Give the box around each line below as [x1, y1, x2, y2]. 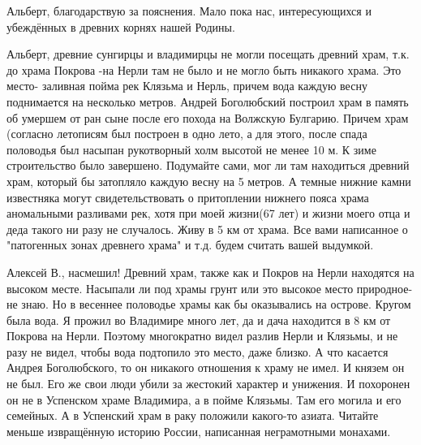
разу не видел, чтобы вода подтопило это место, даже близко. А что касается [6, 343, 389, 360]
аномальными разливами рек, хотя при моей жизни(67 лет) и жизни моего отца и [6, 205, 410, 222]
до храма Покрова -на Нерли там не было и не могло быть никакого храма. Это [6, 61, 402, 78]
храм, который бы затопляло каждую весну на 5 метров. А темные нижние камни [6, 172, 411, 189]
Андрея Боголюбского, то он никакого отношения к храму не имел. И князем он [6, 359, 405, 376]
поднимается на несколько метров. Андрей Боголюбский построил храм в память [6, 93, 409, 110]
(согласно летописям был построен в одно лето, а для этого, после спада [6, 125, 367, 142]
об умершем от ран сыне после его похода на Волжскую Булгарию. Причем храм [6, 109, 409, 126]
